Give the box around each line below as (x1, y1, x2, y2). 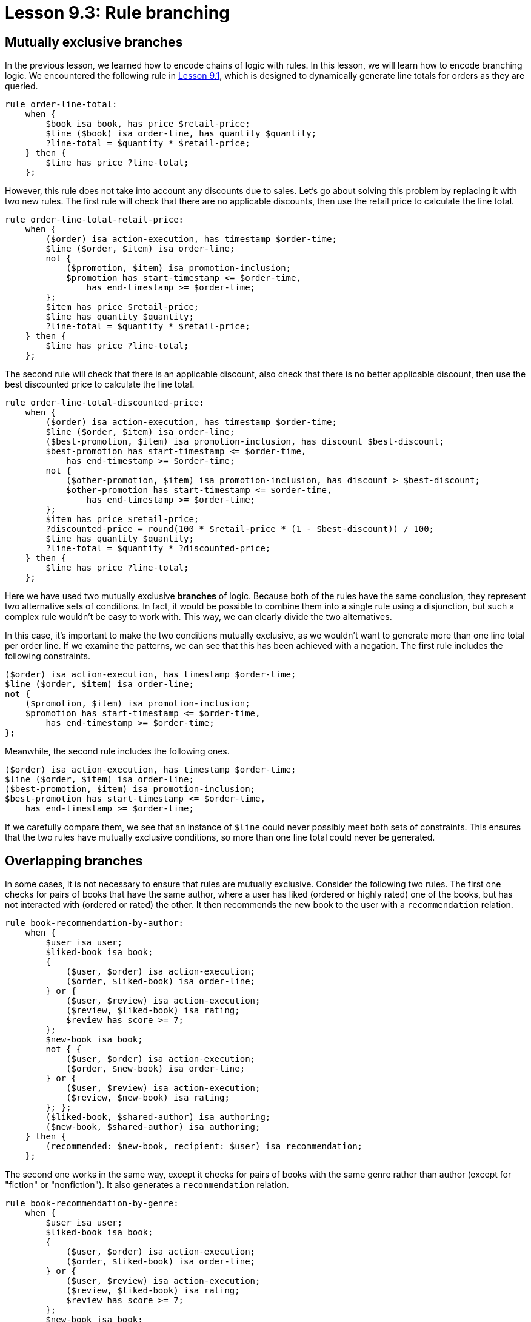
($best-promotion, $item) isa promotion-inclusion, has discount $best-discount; (45, 437, 444, 447)
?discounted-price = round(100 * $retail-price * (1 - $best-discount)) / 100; (45, 524, 435, 534)
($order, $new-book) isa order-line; (66, 1064, 245, 1074)
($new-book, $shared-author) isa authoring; (45, 1122, 261, 1132)
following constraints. (5, 651, 91, 662)
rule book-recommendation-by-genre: (5, 1198, 179, 1209)
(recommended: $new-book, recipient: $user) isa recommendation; (45, 1141, 363, 1152)
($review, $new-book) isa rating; (66, 1093, 230, 1103)
